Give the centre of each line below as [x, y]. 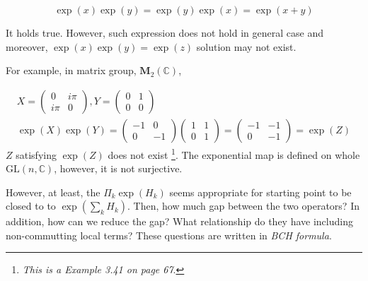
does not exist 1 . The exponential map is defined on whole [234, 153]
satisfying [36, 154]
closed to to [31, 206]
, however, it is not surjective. [118, 168]
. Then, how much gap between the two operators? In [243, 206]
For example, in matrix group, [71, 70]
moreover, [27, 46]
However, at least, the [53, 192]
